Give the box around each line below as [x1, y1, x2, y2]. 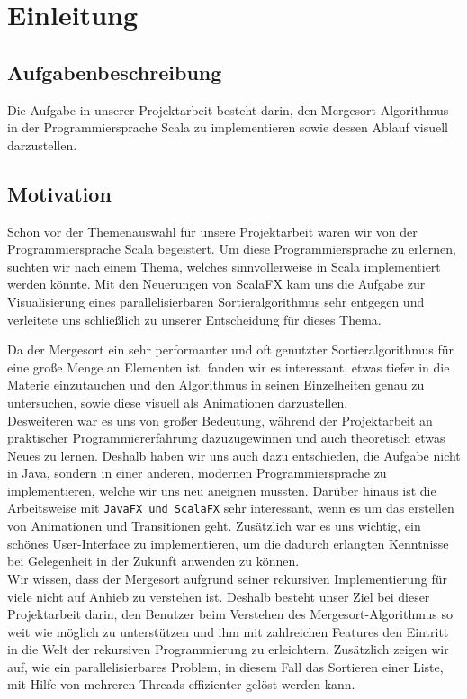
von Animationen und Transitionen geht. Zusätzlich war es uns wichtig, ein [7, 516, 421, 535]
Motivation [7, 179, 112, 207]
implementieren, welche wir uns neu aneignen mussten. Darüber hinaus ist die [7, 480, 436, 499]
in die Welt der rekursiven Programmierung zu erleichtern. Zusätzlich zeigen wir [7, 640, 449, 659]
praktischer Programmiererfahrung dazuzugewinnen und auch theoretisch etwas [7, 428, 445, 447]
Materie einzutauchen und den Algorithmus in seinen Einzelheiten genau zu [7, 375, 425, 394]
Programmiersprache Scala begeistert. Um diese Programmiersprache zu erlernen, [7, 239, 456, 258]
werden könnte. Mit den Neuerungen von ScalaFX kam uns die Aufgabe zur [7, 274, 426, 293]
